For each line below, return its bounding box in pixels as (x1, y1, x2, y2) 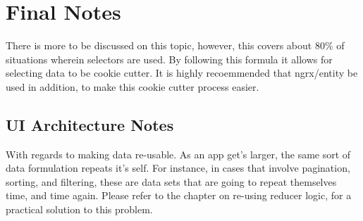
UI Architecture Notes (6, 113, 174, 135)
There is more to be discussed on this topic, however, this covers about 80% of (6, 38, 345, 53)
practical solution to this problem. (6, 202, 153, 217)
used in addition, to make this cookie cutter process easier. (6, 79, 259, 94)
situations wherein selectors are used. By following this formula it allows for (6, 51, 333, 66)
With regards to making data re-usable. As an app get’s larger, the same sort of (6, 146, 351, 161)
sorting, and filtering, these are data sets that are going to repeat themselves (6, 174, 337, 189)
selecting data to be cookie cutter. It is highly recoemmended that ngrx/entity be (6, 65, 358, 80)
